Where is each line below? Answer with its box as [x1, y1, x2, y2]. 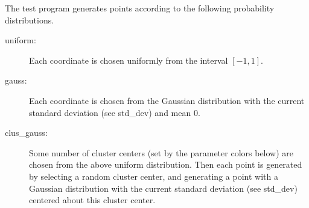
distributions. [5, 13, 54, 26]
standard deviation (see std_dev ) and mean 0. [29, 106, 200, 118]
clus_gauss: [5, 126, 48, 139]
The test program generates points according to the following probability [5, 2, 275, 14]
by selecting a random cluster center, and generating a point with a [29, 170, 278, 182]
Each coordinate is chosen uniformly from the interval [29, 54, 228, 66]
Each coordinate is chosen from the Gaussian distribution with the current [29, 94, 305, 106]
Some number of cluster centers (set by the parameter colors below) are [29, 146, 294, 159]
